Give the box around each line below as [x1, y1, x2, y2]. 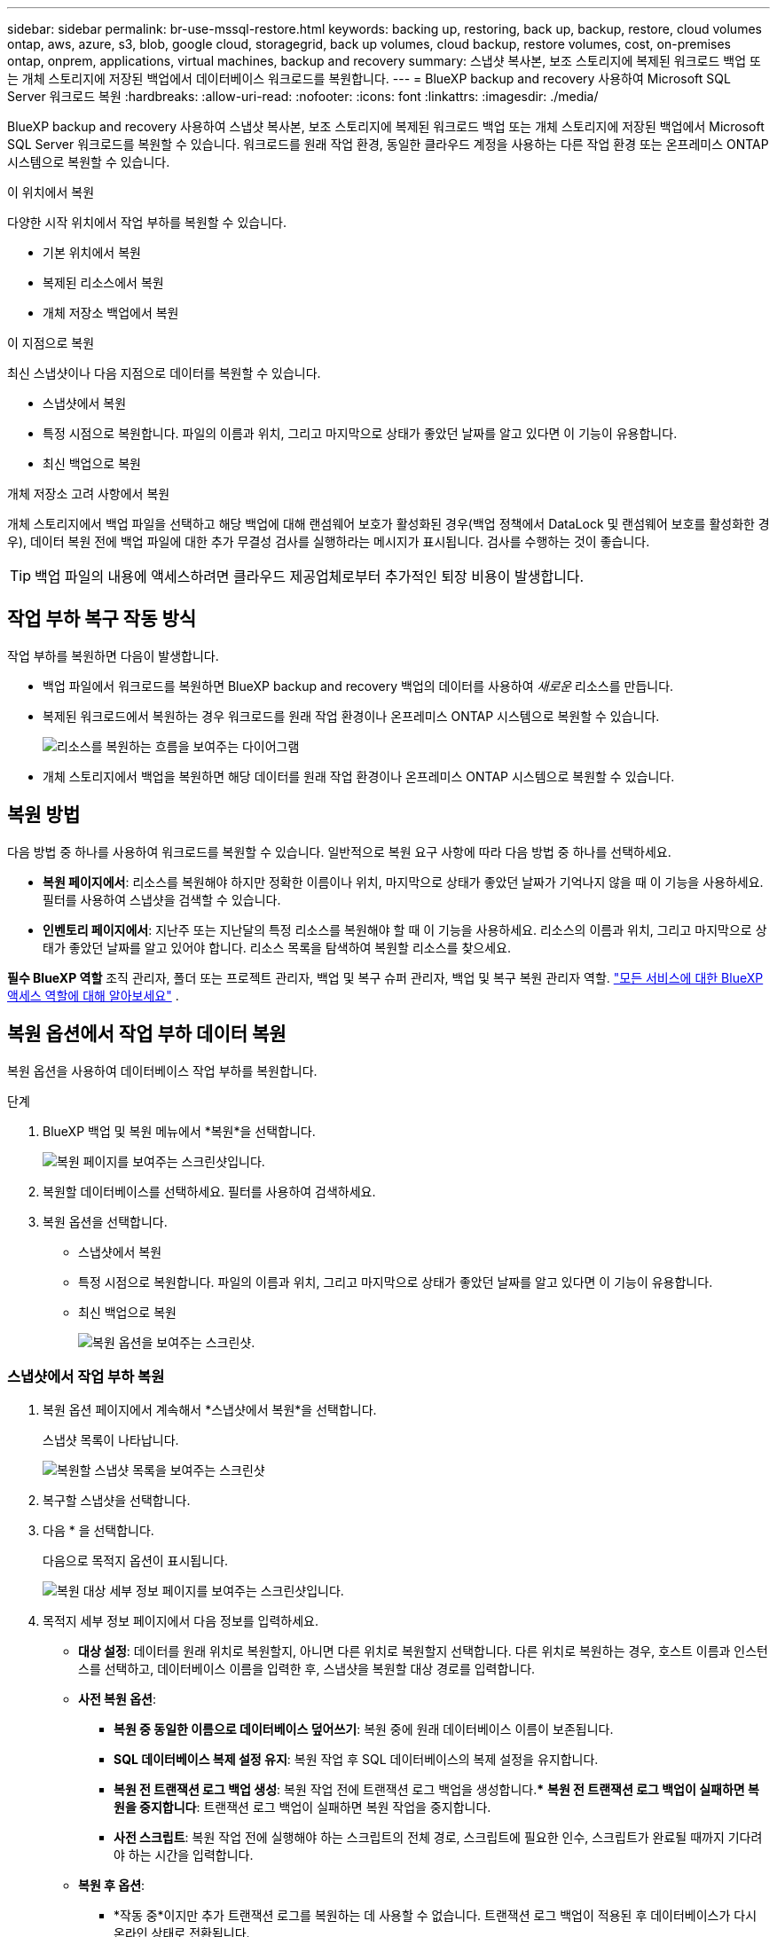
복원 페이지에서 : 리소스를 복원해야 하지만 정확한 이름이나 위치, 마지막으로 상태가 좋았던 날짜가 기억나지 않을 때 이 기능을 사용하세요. [43, 874, 764, 890]
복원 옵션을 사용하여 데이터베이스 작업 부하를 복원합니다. [7, 1063, 318, 1078]
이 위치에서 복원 [7, 184, 95, 200]
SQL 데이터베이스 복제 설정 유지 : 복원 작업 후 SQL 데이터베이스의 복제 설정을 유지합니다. [114, 1752, 599, 1768]
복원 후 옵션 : [78, 1878, 145, 1894]
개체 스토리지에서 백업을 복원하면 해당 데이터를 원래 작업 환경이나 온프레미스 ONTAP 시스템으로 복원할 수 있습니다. [43, 768, 675, 784]
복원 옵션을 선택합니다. [43, 1213, 168, 1229]
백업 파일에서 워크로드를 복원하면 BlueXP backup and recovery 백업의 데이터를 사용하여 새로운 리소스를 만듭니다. [43, 678, 674, 694]
